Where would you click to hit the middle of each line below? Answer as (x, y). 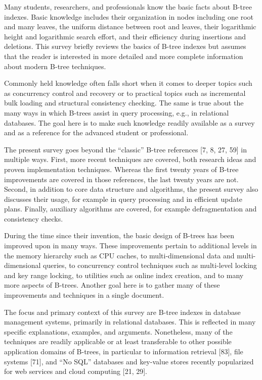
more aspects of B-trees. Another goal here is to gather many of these (112, 285)
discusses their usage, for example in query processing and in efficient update (123, 199)
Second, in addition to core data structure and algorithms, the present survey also (131, 189)
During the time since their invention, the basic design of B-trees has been (119, 235)
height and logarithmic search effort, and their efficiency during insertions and (125, 36)
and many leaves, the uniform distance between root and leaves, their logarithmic (130, 26)
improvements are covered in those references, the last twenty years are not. (121, 179)
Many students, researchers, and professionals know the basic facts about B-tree (128, 7)
